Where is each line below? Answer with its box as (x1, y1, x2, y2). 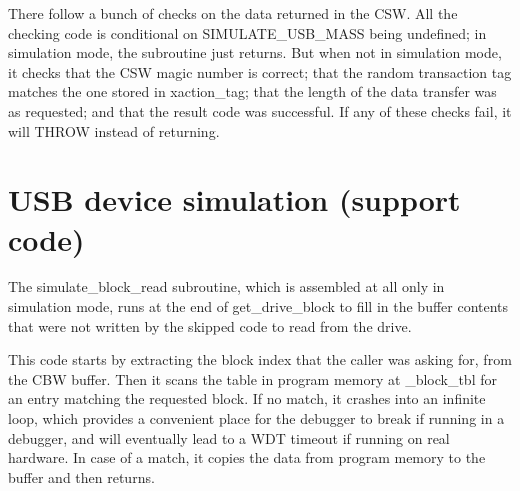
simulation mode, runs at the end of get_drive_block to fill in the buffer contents (8, 296, 509, 317)
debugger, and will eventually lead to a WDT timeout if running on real (8, 427, 450, 448)
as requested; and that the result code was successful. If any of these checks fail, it (8, 100, 512, 121)
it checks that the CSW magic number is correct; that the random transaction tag (8, 61, 512, 82)
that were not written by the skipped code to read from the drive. (8, 315, 412, 336)
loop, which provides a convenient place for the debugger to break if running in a (8, 408, 505, 429)
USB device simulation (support (8, 179, 461, 220)
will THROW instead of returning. (8, 120, 220, 141)
